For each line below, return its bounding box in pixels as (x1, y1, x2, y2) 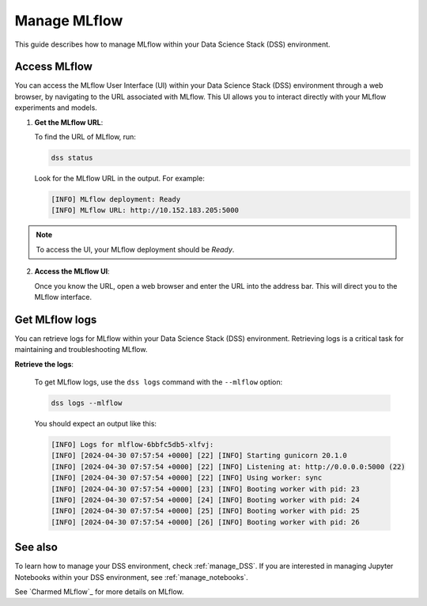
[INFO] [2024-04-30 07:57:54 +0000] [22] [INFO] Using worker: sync (51, 473, 323, 483)
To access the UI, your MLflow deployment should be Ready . (36, 244, 235, 254)
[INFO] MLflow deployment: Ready (51, 195, 181, 203)
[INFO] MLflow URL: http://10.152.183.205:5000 (51, 206, 239, 215)
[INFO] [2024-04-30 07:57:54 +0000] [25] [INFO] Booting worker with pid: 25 (51, 506, 360, 516)
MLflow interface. (34, 292, 93, 301)
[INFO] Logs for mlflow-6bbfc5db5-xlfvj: (51, 440, 214, 449)
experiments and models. (14, 103, 98, 112)
